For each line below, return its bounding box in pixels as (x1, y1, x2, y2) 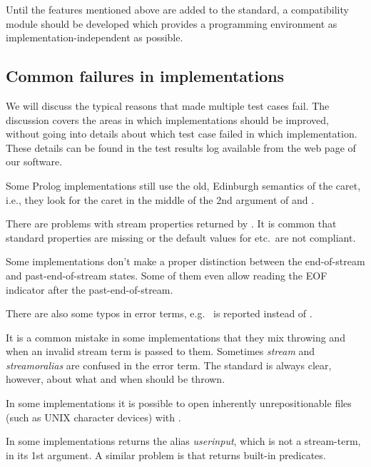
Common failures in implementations (6, 65, 285, 87)
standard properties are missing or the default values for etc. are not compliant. (6, 230, 356, 245)
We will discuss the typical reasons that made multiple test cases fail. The (6, 98, 330, 113)
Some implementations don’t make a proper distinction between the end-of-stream (6, 254, 365, 269)
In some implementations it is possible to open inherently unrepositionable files (6, 396, 352, 411)
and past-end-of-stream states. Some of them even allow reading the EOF (6, 267, 327, 282)
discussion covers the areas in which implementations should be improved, (6, 112, 329, 127)
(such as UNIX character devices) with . (6, 409, 181, 424)
